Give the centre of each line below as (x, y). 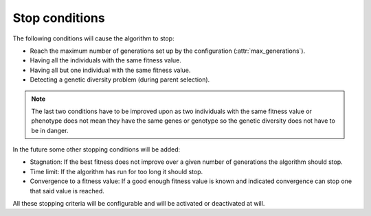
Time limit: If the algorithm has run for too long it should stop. (116, 171)
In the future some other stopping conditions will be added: (97, 149)
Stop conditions (59, 18)
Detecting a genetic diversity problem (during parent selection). (120, 80)
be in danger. (50, 130)
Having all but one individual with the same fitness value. (110, 70)
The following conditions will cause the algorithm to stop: (93, 38)
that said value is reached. (67, 191)
